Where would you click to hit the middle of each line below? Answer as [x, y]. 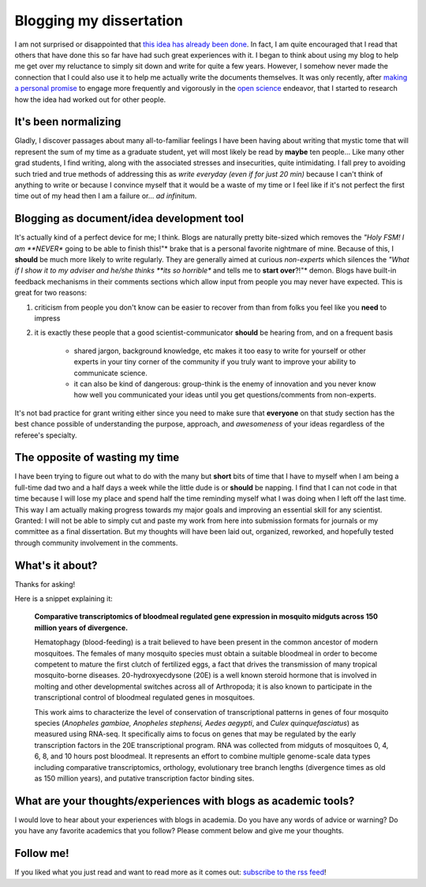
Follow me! [42, 853]
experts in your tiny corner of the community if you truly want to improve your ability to [215, 362]
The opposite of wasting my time [97, 458]
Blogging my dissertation [99, 21]
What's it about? [56, 565]
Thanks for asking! [45, 584]
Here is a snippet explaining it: [64, 599]
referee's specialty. [46, 435]
